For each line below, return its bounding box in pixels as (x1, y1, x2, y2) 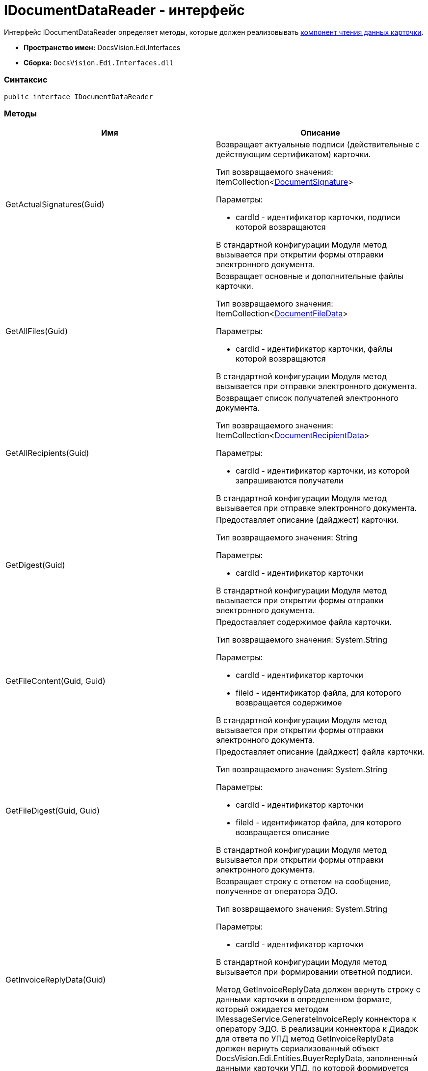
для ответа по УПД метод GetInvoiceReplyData (216, 1034, 394, 1044)
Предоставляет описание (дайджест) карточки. (216, 515, 399, 525)
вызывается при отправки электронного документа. (216, 381, 417, 392)
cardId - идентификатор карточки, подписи (236, 212, 401, 223)
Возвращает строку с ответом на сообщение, (216, 876, 391, 887)
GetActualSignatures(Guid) (5, 199, 105, 210)
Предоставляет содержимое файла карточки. (216, 617, 392, 627)
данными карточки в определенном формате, (216, 994, 392, 1005)
